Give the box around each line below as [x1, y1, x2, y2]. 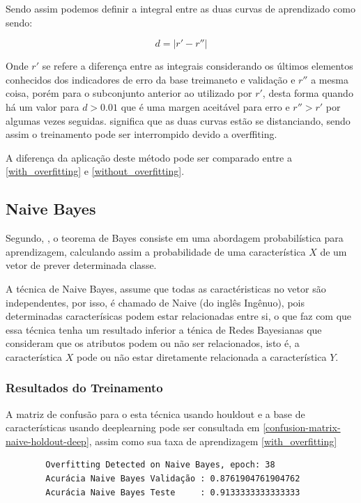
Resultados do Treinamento [6, 379, 163, 396]
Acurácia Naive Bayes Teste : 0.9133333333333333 [45, 487, 300, 497]
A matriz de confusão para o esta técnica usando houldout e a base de [6, 406, 305, 421]
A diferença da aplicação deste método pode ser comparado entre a [6, 150, 292, 164]
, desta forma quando [262, 86, 353, 100]
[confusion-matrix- [263, 420, 341, 435]
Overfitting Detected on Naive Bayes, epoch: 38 [45, 460, 275, 470]
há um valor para [6, 99, 79, 114]
